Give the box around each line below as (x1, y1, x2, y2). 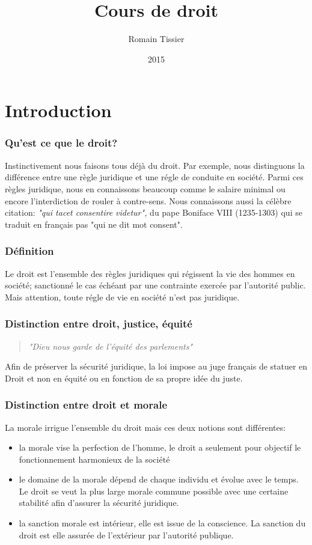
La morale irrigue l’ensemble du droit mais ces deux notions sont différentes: (5, 421, 286, 433)
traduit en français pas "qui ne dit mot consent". (5, 218, 183, 230)
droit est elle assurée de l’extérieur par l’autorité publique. (19, 528, 234, 541)
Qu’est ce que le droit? (5, 135, 118, 150)
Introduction (5, 98, 112, 123)
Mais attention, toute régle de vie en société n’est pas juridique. (5, 290, 240, 303)
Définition (5, 243, 54, 258)
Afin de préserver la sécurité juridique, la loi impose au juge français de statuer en (5, 360, 308, 373)
